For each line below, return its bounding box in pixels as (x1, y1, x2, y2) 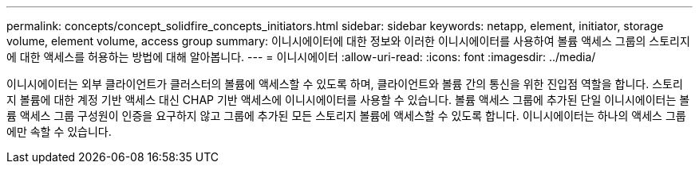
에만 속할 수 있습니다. (6, 125, 112, 138)
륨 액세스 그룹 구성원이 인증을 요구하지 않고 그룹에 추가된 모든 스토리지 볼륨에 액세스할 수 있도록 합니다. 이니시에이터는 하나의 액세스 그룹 (6, 109, 686, 122)
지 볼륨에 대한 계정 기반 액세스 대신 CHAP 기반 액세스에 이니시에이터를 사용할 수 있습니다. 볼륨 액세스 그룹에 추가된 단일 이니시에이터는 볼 (6, 93, 690, 106)
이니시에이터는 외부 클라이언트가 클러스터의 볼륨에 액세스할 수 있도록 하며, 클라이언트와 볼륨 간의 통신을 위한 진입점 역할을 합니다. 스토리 (6, 77, 683, 91)
